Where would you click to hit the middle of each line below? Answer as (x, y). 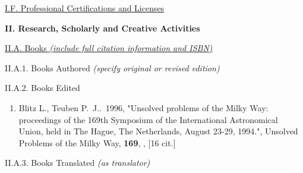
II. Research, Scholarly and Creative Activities (102, 28)
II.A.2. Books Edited (42, 88)
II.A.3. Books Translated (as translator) (78, 163)
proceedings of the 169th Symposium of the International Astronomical (148, 119)
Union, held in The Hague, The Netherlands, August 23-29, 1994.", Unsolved (158, 131)
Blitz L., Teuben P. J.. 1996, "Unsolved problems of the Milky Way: (143, 107)
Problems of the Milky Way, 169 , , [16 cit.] (97, 142)
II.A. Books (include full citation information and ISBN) (109, 48)
